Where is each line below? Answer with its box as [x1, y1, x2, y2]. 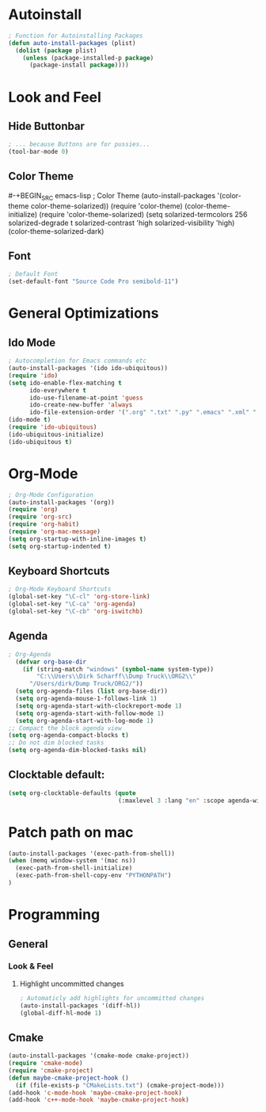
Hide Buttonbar [8, 119, 85, 132]
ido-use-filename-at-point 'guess [28, 394, 144, 402]
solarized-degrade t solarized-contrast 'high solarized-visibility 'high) [8, 218, 235, 227]
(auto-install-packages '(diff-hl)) [19, 1001, 141, 1010]
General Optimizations [8, 304, 159, 323]
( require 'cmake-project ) [8, 1066, 93, 1075]
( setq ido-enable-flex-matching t [8, 379, 123, 387]
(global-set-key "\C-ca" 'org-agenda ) [8, 600, 136, 608]
